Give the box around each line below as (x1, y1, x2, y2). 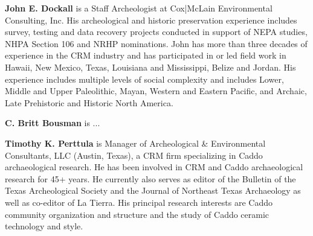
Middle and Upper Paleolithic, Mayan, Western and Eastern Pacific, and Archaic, (5, 85, 307, 97)
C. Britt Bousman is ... (5, 116, 100, 129)
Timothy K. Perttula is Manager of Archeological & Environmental (5, 136, 266, 149)
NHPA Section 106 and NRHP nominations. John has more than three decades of (5, 37, 308, 49)
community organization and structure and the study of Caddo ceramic (5, 208, 269, 220)
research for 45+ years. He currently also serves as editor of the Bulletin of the (5, 172, 296, 185)
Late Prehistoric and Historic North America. (5, 96, 173, 109)
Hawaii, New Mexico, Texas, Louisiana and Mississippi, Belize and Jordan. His (5, 60, 296, 73)
